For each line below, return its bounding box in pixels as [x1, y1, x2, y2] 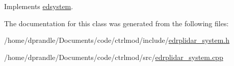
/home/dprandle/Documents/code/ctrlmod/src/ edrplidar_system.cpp [4, 51, 223, 62]
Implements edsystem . [4, 1, 73, 11]
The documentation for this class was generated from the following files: [4, 18, 229, 28]
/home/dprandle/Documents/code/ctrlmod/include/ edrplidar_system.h [4, 35, 230, 45]
